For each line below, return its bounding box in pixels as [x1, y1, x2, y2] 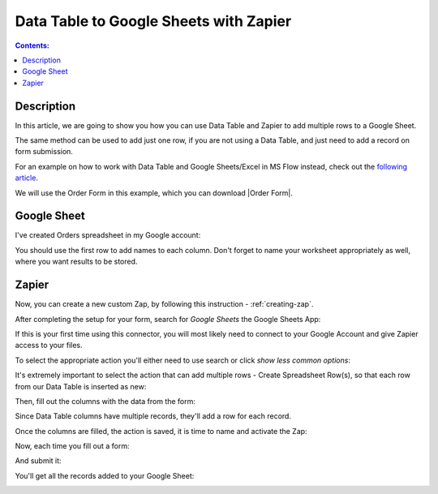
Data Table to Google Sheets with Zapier [15, 12, 292, 30]
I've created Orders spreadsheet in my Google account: [15, 230, 201, 240]
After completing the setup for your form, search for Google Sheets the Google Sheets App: [15, 314, 321, 324]
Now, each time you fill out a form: [15, 441, 130, 451]
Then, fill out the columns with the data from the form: [15, 396, 196, 406]
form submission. [15, 147, 73, 157]
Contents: [15, 41, 50, 50]
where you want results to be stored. [15, 256, 138, 267]
